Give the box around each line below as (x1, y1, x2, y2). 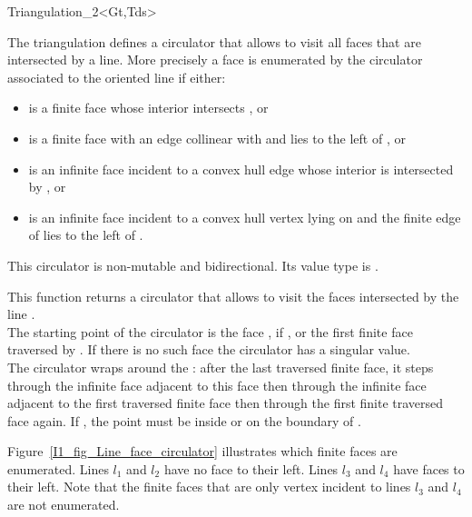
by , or (28, 177, 66, 196)
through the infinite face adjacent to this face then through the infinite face (7, 375, 427, 394)
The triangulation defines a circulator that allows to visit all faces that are (7, 32, 421, 51)
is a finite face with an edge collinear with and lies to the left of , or (28, 128, 406, 147)
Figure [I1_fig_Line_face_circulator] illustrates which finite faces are (7, 442, 398, 461)
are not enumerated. (7, 495, 120, 514)
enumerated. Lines (7, 459, 109, 478)
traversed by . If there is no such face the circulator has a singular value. (7, 340, 410, 359)
